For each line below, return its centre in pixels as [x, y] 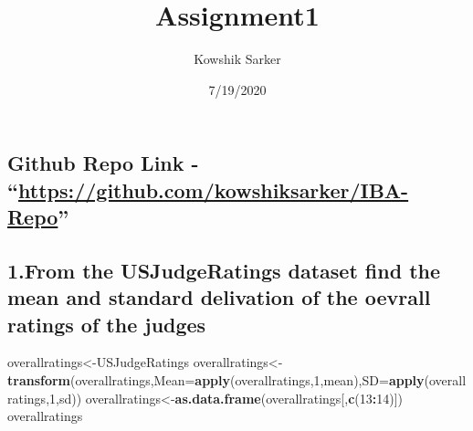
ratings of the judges [107, 324]
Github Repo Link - [103, 163]
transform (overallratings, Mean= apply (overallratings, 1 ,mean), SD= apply [216, 380]
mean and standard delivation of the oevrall [219, 297]
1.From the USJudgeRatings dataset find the [224, 270]
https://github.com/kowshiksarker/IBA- [214, 189]
